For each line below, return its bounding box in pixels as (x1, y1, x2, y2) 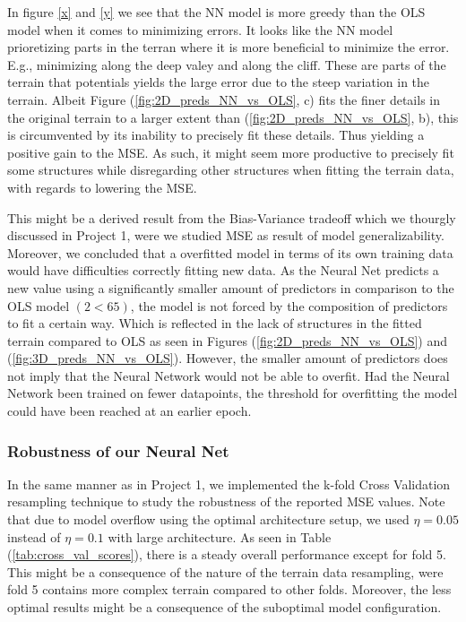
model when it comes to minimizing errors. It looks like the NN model (7, 20, 393, 39)
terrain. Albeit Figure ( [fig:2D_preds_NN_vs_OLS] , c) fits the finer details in (7, 90, 440, 108)
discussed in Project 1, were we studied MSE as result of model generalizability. (7, 226, 444, 245)
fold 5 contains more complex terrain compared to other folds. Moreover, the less (7, 580, 452, 599)
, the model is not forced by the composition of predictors (130, 296, 448, 315)
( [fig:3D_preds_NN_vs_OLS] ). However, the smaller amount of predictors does (7, 349, 448, 367)
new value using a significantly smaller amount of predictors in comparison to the (7, 278, 454, 297)
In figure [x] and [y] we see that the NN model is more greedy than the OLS (7, 3, 426, 21)
